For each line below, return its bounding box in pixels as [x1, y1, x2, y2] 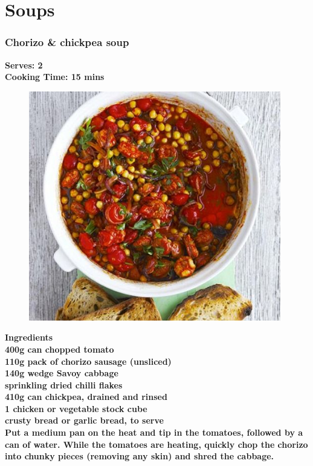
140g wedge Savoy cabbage [5, 367, 118, 379]
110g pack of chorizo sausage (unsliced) [5, 354, 172, 367]
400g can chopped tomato [5, 342, 114, 355]
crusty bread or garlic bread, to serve [5, 414, 164, 427]
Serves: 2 [5, 58, 43, 71]
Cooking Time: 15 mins [5, 70, 105, 83]
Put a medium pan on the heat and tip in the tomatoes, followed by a [5, 426, 303, 439]
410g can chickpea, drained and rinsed [5, 390, 167, 403]
